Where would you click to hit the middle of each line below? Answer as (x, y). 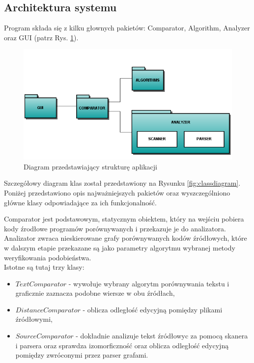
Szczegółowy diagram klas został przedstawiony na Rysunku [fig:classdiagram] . (122, 183)
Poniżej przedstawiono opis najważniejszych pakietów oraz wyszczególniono (117, 192)
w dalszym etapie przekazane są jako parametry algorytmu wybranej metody (120, 247)
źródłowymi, (34, 319)
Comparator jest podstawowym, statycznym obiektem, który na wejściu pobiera (124, 219)
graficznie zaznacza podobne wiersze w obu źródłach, (95, 293)
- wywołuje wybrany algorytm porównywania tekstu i (149, 283)
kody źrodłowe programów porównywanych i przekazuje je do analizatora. (115, 228)
